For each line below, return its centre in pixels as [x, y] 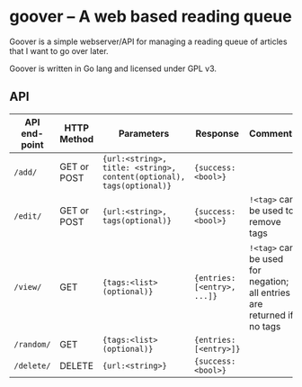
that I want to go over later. [59, 50]
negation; [269, 281]
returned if [271, 315]
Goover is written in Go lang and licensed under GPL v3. [113, 68]
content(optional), [144, 176]
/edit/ [28, 216]
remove [265, 221]
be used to [271, 211]
